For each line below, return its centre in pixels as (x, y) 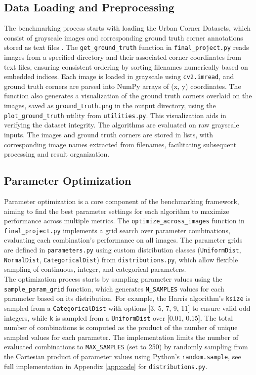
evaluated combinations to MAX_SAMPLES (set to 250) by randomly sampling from (126, 347)
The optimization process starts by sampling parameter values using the (113, 278)
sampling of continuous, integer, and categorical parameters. (95, 269)
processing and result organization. (57, 154)
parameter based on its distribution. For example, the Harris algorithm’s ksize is (127, 298)
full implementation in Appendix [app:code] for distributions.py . (106, 366)
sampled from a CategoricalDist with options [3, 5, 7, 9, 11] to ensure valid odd (127, 308)
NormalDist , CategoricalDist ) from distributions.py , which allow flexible (121, 259)
